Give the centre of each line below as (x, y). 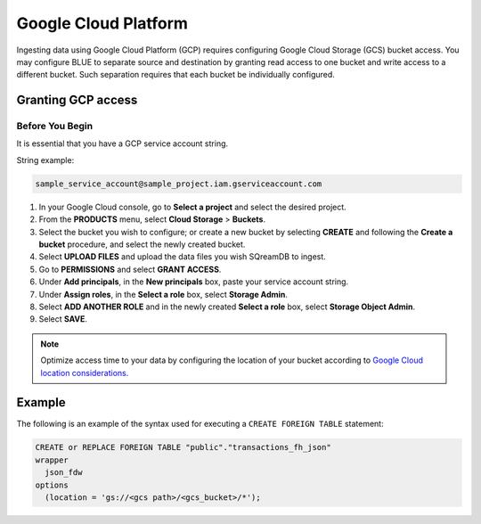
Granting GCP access (77, 100)
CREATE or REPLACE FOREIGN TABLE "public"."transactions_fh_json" (183, 447)
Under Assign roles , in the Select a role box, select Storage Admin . (163, 294)
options (52, 485)
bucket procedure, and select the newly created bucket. (142, 244)
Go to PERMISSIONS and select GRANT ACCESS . (130, 269)
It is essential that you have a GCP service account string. (122, 143)
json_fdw (64, 473)
